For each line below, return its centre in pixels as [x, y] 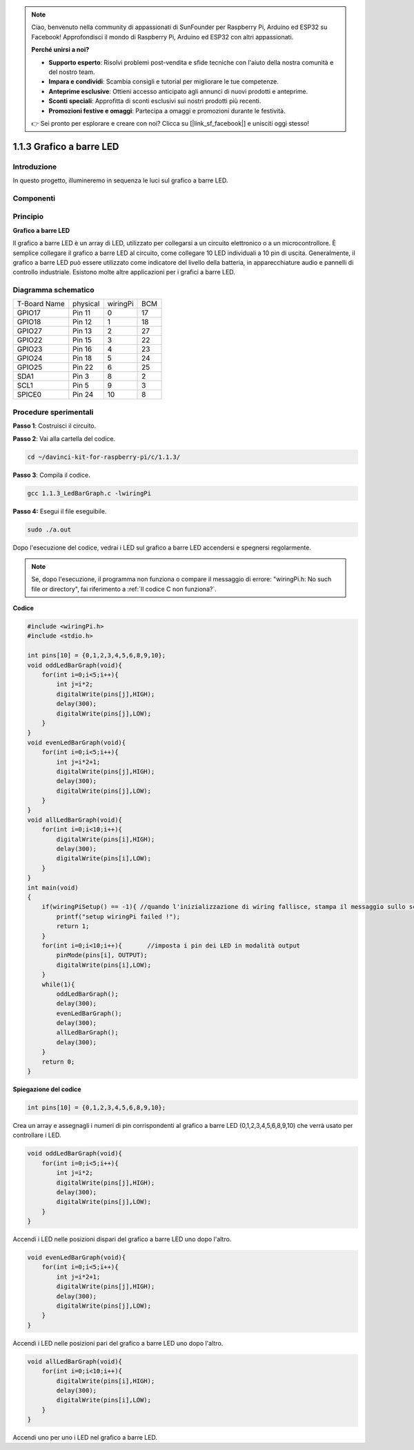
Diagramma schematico [53, 290]
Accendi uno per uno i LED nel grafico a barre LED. [85, 1438]
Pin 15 [82, 340]
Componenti [34, 198]
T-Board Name [41, 304]
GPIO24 [30, 358]
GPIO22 [30, 340]
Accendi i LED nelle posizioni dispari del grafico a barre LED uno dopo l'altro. [122, 1239]
